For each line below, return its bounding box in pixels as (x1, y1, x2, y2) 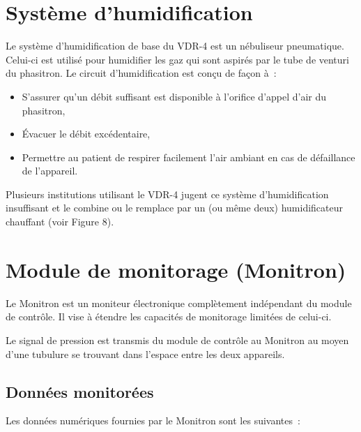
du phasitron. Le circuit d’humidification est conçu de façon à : (6, 66, 277, 80)
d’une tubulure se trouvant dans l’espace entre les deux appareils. (6, 346, 285, 361)
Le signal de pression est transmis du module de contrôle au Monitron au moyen (6, 332, 349, 347)
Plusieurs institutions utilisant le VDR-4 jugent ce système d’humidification (6, 186, 329, 201)
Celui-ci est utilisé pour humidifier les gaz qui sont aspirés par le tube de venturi (6, 52, 349, 66)
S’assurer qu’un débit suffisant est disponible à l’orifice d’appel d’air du (22, 89, 327, 103)
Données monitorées (6, 380, 154, 402)
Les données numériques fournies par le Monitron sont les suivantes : (6, 413, 300, 428)
